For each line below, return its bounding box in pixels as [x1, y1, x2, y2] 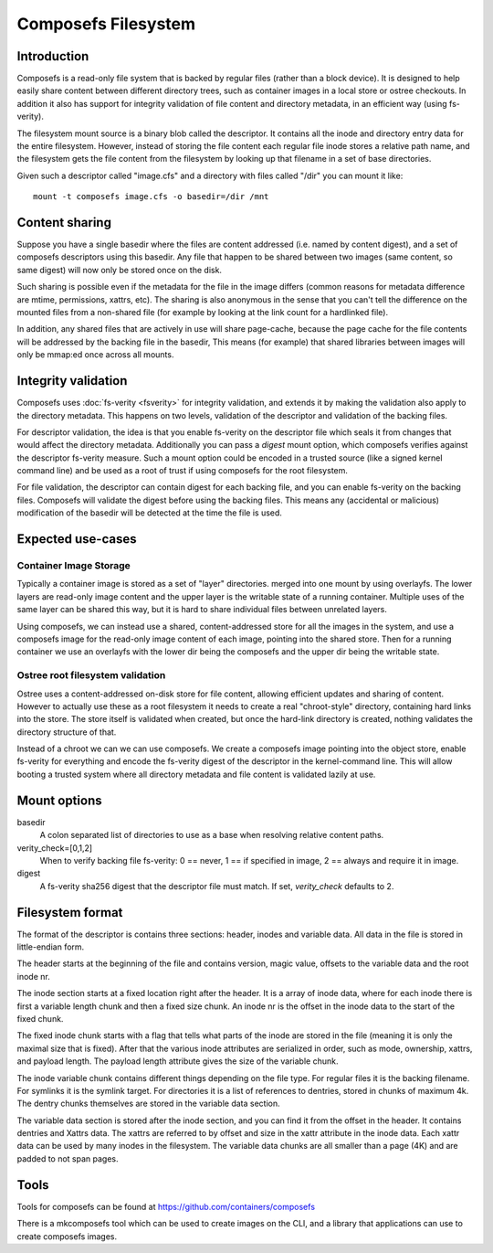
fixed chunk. [16, 1013, 64, 1024]
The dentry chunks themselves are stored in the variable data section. [16, 1098, 280, 1110]
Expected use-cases [16, 531, 137, 547]
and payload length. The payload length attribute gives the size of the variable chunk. [16, 1056, 339, 1067]
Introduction [16, 48, 89, 64]
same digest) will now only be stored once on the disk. [16, 264, 223, 275]
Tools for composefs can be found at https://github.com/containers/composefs [16, 1201, 315, 1212]
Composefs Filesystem [16, 14, 196, 34]
